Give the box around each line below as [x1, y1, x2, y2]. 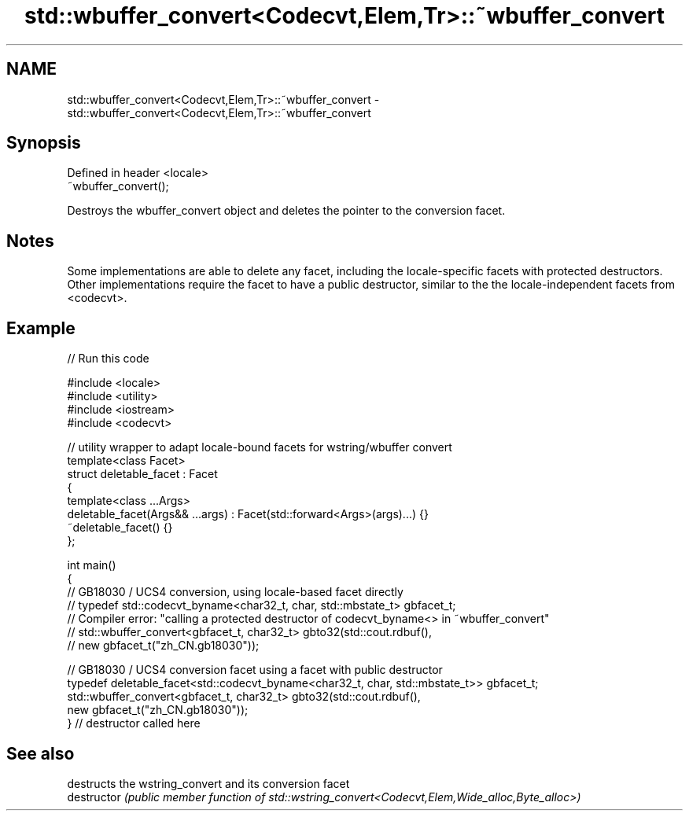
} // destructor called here [67, 716, 201, 731]
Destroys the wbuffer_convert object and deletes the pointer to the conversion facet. [67, 204, 506, 218]
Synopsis [6, 133, 81, 153]
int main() [67, 558, 116, 572]
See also [6, 743, 75, 764]
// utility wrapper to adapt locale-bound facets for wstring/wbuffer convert [67, 440, 452, 455]
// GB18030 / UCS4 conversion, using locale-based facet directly [67, 585, 403, 599]
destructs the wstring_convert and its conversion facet [67, 776, 350, 790]
